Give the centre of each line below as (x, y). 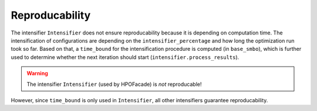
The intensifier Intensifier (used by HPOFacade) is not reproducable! (114, 84)
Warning (37, 74)
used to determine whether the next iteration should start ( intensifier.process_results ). (125, 57)
